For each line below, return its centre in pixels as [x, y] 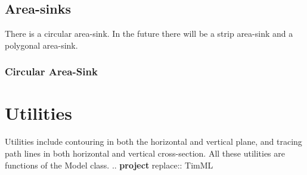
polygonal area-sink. [41, 45]
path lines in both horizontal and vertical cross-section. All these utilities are [145, 153]
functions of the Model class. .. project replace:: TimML [109, 165]
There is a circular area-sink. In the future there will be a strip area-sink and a [149, 34]
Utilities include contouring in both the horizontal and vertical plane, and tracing [153, 141]
